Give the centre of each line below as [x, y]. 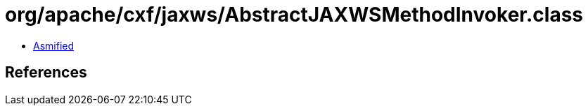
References [46, 73]
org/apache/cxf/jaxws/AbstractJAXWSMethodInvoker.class [294, 15]
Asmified [54, 45]
